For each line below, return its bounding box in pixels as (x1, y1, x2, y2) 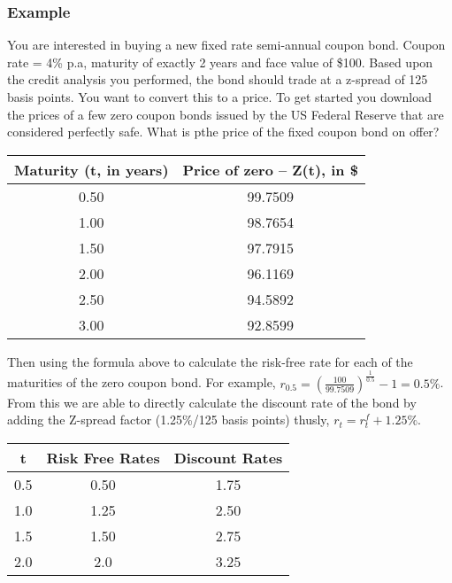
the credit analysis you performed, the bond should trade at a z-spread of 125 (7, 70, 428, 89)
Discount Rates (173, 447, 283, 468)
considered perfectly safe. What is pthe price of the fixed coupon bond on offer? (7, 122, 440, 141)
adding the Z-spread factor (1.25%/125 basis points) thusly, (7, 410, 330, 429)
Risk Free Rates (46, 447, 160, 468)
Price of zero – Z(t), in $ (182, 159, 358, 180)
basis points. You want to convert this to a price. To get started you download (7, 88, 432, 105)
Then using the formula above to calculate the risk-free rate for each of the (7, 352, 413, 370)
